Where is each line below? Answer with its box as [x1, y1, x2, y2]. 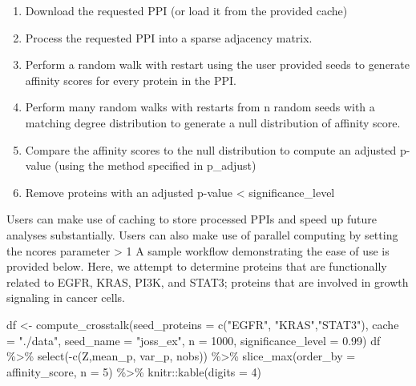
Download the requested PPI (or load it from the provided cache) [25, 2, 348, 18]
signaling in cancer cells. [6, 289, 125, 306]
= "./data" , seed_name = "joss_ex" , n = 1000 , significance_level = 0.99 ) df [6, 332, 381, 348]
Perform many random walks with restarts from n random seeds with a [25, 99, 375, 115]
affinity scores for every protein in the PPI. [25, 71, 236, 88]
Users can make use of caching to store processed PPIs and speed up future [6, 211, 377, 227]
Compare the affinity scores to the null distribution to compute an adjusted [25, 141, 397, 158]
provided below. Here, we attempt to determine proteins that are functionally [6, 258, 387, 275]
